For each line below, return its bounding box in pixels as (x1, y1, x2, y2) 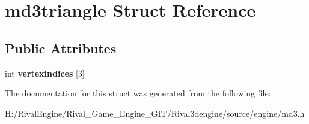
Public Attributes (5, 38, 117, 57)
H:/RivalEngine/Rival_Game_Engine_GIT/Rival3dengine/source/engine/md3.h (5, 107, 305, 119)
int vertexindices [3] (5, 66, 85, 79)
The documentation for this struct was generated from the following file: (5, 87, 271, 99)
